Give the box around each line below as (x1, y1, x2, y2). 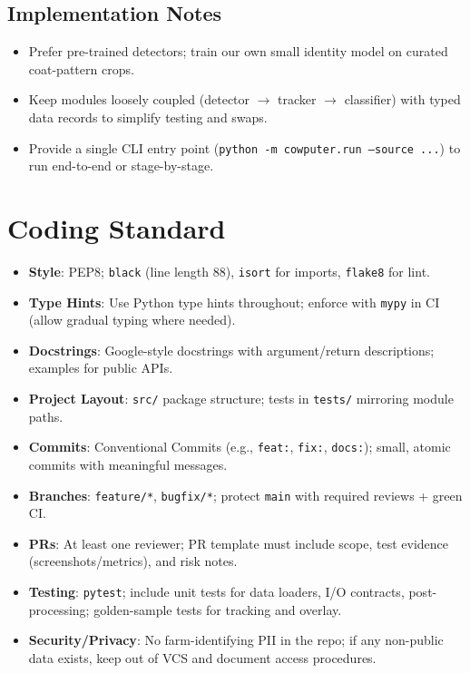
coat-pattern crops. (28, 59, 134, 78)
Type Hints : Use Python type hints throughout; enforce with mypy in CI (28, 292, 440, 311)
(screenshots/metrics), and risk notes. (28, 551, 238, 571)
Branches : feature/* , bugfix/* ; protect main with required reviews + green (28, 485, 463, 504)
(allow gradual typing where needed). (28, 310, 236, 329)
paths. (28, 406, 64, 425)
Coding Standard (7, 210, 226, 247)
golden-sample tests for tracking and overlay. (93, 600, 342, 619)
